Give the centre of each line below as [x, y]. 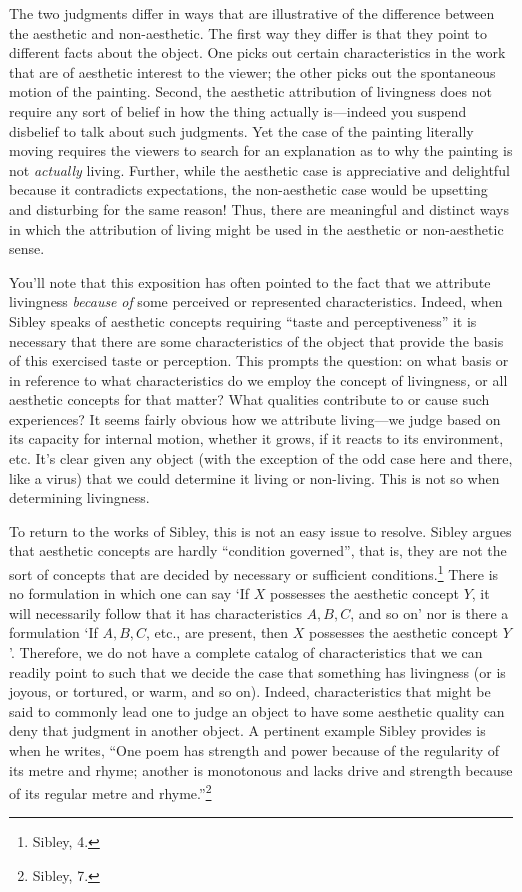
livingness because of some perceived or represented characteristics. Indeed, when [256, 301]
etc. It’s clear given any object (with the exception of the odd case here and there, [261, 458]
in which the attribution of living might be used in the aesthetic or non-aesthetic [256, 228]
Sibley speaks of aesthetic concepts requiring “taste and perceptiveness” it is [243, 320]
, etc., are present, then [217, 632]
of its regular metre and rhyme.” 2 [110, 791]
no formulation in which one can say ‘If [129, 593]
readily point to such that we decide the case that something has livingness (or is [257, 671]
